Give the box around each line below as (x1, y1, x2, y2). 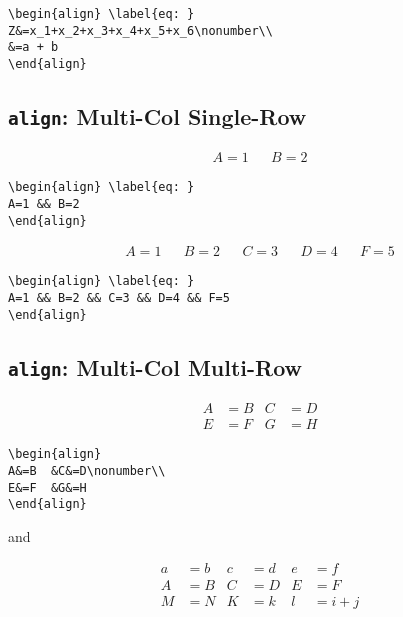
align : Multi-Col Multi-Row (8, 351, 303, 382)
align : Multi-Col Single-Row (8, 101, 307, 132)
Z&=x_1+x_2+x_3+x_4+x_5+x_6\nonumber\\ (8, 23, 273, 38)
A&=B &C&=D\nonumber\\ (8, 463, 166, 478)
